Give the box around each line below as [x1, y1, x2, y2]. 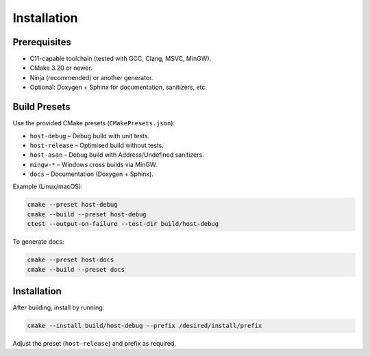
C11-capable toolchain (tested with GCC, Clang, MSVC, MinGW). [29, 55, 212, 63]
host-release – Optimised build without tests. [29, 141, 164, 149]
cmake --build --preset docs [27, 266, 125, 273]
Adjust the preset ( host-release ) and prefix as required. [12, 340, 176, 348]
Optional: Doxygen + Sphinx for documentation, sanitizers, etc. [29, 83, 208, 92]
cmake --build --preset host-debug [27, 210, 147, 218]
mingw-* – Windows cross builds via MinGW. [29, 160, 158, 168]
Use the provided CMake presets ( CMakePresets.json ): [12, 119, 175, 127]
